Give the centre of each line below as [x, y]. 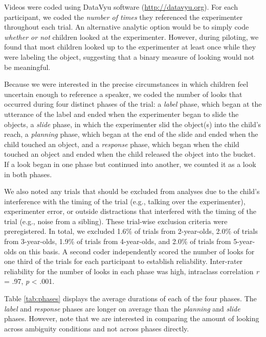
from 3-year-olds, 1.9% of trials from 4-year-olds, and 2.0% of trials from [118, 241]
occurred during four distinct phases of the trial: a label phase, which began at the [133, 104]
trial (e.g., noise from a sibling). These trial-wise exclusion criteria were [116, 221]
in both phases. [28, 174]
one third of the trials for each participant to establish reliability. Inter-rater [124, 261]
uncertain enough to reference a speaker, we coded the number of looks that [123, 94]
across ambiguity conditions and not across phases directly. [97, 328]
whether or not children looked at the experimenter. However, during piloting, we [131, 37]
